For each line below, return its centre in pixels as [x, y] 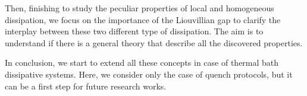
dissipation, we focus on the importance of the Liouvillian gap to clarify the [143, 19]
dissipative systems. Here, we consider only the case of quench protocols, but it [149, 74]
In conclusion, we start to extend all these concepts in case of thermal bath [142, 63]
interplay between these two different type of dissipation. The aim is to [134, 31]
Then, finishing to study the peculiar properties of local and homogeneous [140, 8]
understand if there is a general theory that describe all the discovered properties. [154, 42]
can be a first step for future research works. [86, 86]
